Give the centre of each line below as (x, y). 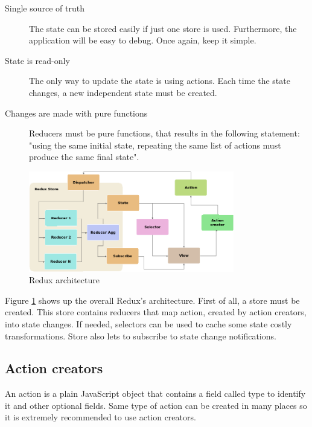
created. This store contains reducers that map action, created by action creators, (156, 312)
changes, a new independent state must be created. (123, 92)
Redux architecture (64, 280)
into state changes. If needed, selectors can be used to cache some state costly (148, 323)
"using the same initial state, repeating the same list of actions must (155, 145)
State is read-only (37, 60)
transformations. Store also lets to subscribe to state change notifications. (141, 335)
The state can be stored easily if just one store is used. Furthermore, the (163, 28)
